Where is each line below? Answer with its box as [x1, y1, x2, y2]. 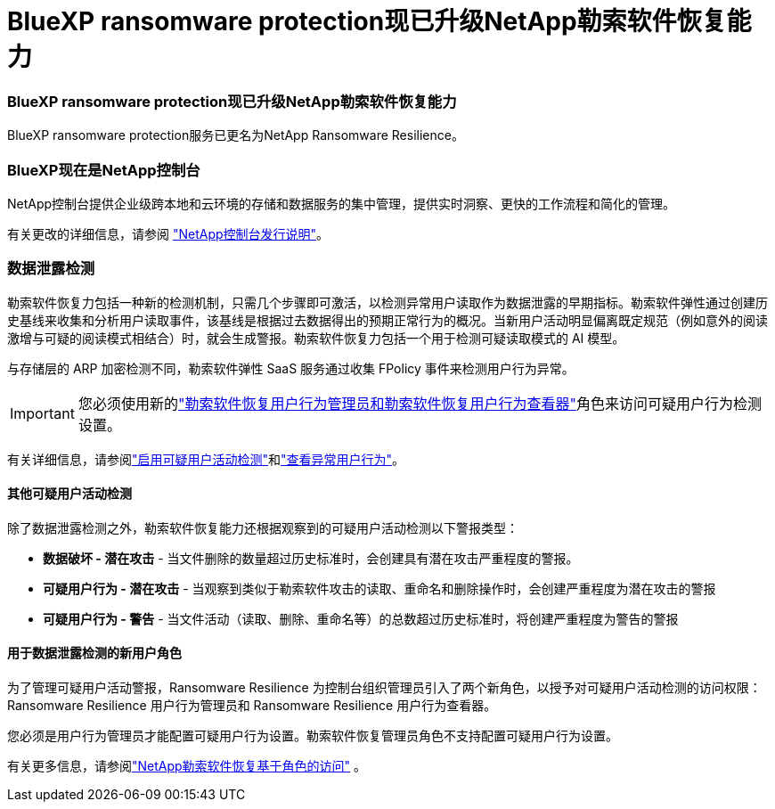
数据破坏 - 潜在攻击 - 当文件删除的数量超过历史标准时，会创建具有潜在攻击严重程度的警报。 [43, 550, 579, 566]
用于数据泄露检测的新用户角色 [7, 645, 182, 661]
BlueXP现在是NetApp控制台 [7, 160, 200, 179]
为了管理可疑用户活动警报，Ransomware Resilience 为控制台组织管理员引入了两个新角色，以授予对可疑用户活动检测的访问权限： [7, 680, 762, 696]
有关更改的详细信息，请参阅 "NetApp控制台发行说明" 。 [7, 225, 330, 241]
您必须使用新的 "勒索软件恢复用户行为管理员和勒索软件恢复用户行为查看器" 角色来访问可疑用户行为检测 [77, 394, 762, 413]
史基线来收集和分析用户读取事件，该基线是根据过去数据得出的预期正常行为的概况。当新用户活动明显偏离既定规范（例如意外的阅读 [7, 312, 768, 328]
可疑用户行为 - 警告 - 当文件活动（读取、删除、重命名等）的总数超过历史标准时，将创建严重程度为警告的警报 [43, 610, 679, 626]
